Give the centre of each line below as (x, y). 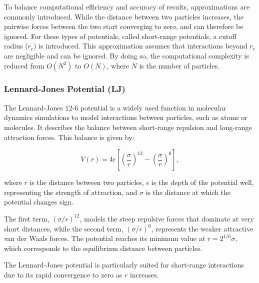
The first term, (27, 218)
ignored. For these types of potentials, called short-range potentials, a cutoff (120, 36)
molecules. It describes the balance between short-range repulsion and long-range (128, 127)
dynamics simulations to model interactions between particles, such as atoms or (126, 117)
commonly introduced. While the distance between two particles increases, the (124, 16)
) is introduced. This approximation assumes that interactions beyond (140, 46)
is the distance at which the (188, 192)
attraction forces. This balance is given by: (69, 137)
